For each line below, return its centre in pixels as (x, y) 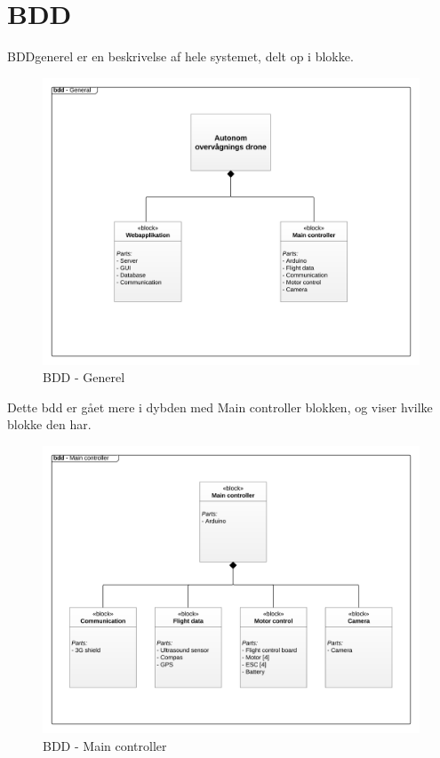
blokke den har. (49, 424)
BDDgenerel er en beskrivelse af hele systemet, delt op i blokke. (180, 56)
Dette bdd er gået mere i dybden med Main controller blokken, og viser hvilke (220, 407)
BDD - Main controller (105, 745)
